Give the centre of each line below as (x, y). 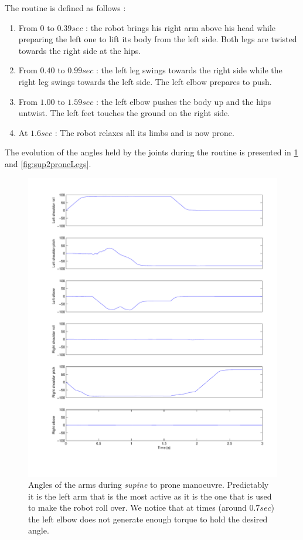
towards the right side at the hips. (80, 50)
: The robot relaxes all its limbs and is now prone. (144, 132)
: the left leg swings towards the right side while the (189, 70)
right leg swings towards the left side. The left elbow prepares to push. (145, 81)
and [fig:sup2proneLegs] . (48, 163)
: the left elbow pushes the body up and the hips (184, 101)
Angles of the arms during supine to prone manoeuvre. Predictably (149, 485)
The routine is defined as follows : (65, 8)
